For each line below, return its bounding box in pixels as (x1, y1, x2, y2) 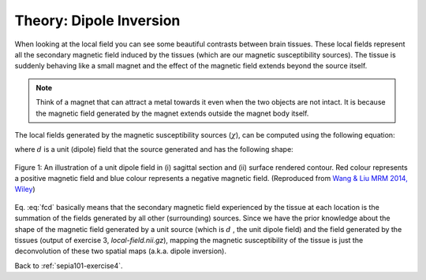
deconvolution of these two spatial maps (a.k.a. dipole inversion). (14, 246, 226, 256)
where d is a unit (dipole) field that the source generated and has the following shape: (14, 145, 293, 154)
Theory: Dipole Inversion (14, 12, 181, 29)
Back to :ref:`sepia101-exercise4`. (14, 260, 123, 271)
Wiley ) (14, 185, 35, 194)
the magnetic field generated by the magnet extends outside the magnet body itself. (35, 109, 309, 118)
